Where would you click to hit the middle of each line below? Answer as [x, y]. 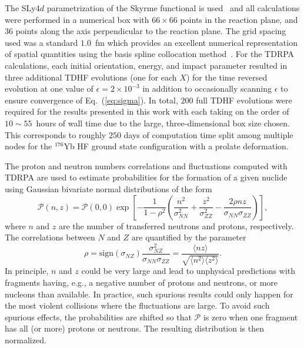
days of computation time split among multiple [208, 134]
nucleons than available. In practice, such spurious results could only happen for [149, 294]
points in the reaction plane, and [239, 19]
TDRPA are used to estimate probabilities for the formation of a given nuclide [146, 177]
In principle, [27, 271]
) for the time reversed [227, 77]
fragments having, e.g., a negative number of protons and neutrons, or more [141, 282]
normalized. [26, 339]
